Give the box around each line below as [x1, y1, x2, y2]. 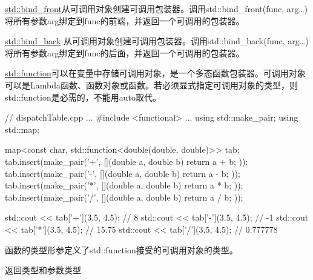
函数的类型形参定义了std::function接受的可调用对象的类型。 [5, 243, 238, 256]
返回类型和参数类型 [5, 264, 81, 276]
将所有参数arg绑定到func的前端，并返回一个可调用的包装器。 [5, 14, 245, 27]
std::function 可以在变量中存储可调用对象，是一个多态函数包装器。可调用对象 [5, 67, 306, 79]
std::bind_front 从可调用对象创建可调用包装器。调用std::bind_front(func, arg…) [5, 2, 308, 15]
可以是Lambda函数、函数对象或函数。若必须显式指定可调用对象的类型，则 [5, 78, 298, 91]
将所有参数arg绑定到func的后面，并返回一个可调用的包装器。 [5, 46, 245, 59]
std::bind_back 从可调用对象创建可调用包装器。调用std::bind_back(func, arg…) [5, 35, 309, 47]
